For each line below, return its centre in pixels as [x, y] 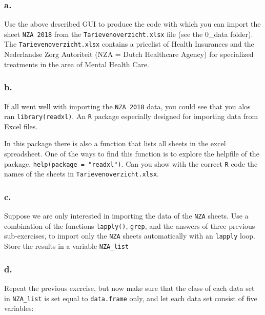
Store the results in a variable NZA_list [67, 246]
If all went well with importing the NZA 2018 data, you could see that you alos [127, 106]
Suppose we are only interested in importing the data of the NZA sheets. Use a [126, 216]
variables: [19, 308]
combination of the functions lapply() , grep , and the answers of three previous [130, 225]
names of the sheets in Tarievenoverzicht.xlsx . [81, 174]
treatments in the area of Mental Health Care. [77, 64]
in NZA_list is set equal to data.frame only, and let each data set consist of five [131, 298]
